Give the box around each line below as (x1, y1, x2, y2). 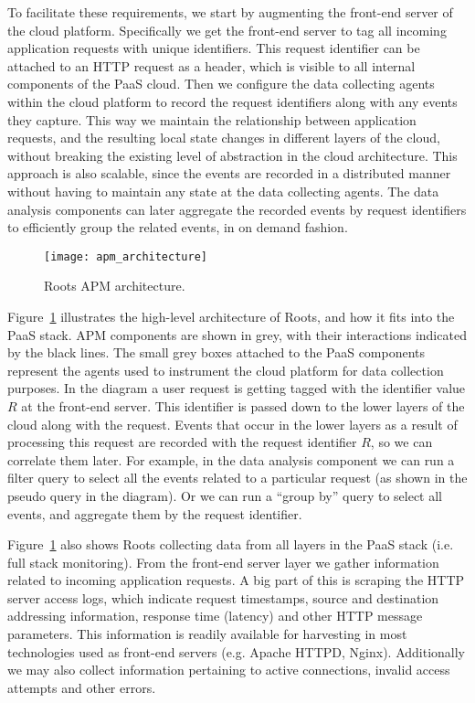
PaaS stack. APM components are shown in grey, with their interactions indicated (7, 325, 467, 344)
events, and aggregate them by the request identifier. (7, 504, 302, 523)
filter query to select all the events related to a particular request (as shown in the (7, 468, 468, 487)
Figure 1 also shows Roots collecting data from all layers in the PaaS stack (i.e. (7, 535, 454, 554)
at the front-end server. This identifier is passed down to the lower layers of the (21, 396, 465, 415)
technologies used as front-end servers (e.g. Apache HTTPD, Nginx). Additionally (7, 642, 466, 661)
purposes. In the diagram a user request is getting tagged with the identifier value (7, 378, 466, 398)
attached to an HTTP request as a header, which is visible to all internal (7, 56, 416, 75)
